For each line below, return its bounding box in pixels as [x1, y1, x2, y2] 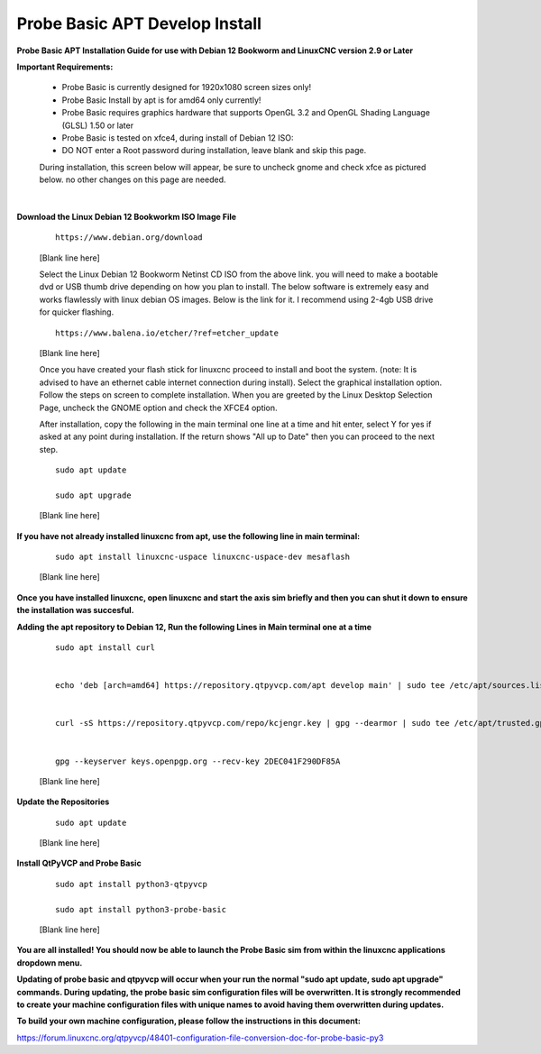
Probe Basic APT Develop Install [16, 14, 261, 33]
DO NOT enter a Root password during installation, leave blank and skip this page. [61, 145, 367, 156]
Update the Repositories [16, 796, 110, 807]
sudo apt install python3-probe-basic [55, 904, 227, 914]
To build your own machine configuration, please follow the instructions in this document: [16, 1015, 361, 1027]
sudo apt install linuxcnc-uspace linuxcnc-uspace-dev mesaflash [55, 552, 351, 563]
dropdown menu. [16, 957, 83, 968]
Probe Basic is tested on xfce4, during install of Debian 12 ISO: [61, 132, 294, 143]
